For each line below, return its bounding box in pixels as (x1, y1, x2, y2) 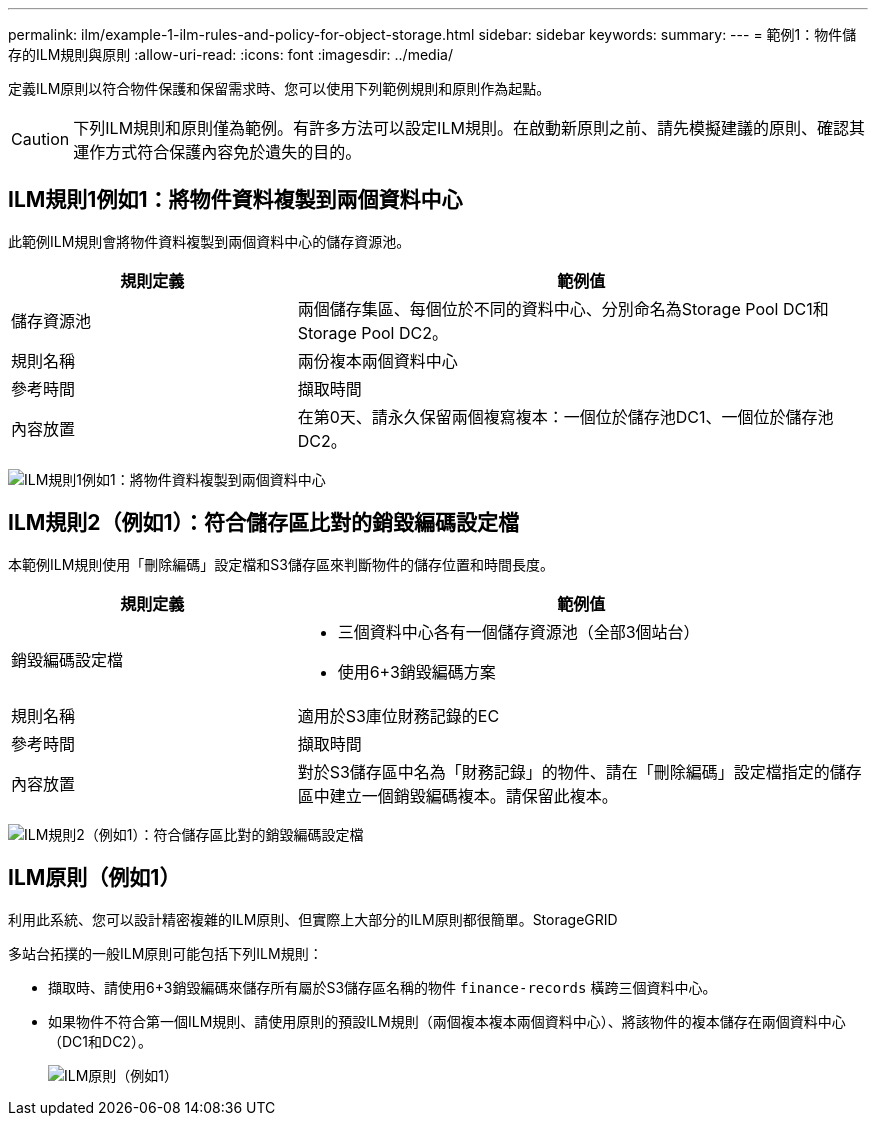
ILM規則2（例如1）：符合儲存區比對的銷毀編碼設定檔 (8, 510, 520, 536)
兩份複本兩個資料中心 (297, 350, 458, 371)
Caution (11, 129, 70, 149)
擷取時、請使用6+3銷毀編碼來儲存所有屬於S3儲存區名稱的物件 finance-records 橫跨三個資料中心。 (48, 978, 717, 996)
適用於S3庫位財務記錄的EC (297, 705, 500, 726)
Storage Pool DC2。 (297, 322, 448, 343)
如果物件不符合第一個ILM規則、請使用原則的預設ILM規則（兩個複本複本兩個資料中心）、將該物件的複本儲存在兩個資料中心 (48, 1012, 846, 1030)
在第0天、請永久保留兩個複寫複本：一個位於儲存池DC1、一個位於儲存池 (297, 406, 834, 427)
